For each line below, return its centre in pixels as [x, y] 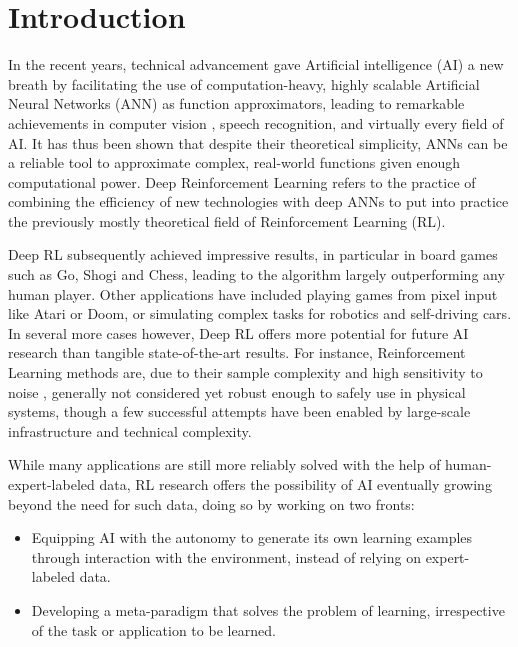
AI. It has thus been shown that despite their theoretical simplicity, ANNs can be [258, 142]
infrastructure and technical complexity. [130, 430]
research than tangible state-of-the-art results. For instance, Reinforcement [237, 352]
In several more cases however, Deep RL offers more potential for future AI [238, 332]
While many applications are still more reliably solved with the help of [224, 464]
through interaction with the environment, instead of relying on [226, 556]
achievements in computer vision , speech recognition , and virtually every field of [256, 122]
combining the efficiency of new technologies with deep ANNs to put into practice [258, 201]
